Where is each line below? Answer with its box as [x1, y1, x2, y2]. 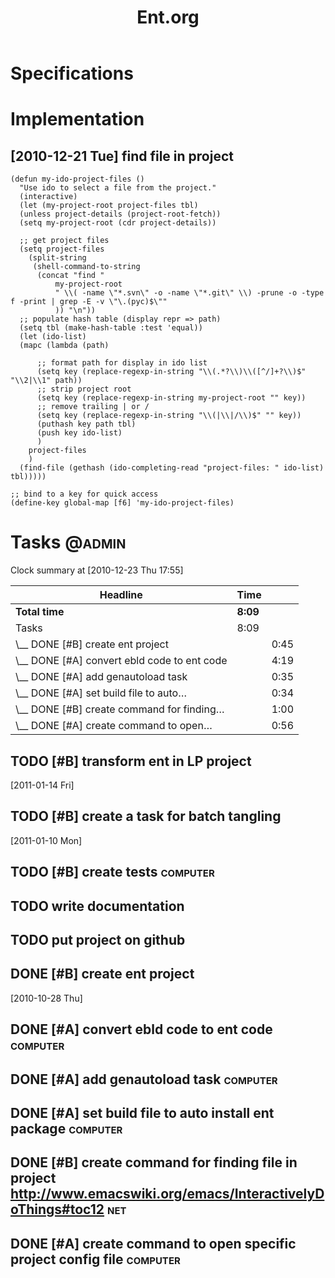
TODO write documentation [10, 897, 185, 915]
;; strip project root [36, 384, 132, 395]
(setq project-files [19, 244, 105, 255]
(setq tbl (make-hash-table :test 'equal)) [19, 323, 203, 333]
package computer [10, 1120, 123, 1137]
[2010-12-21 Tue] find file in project [10, 147, 234, 165]
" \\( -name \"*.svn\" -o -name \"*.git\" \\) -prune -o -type [54, 288, 325, 298]
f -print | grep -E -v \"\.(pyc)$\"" [10, 297, 168, 307]
